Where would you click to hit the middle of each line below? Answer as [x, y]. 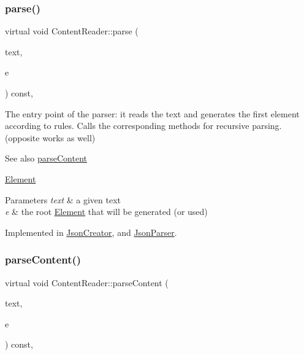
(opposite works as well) [50, 137]
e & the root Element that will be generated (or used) [106, 212]
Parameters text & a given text [63, 199]
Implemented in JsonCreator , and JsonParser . [91, 232]
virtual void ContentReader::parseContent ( [87, 282]
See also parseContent [46, 158]
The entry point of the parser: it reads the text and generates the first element [152, 113]
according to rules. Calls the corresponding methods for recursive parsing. [143, 126]
